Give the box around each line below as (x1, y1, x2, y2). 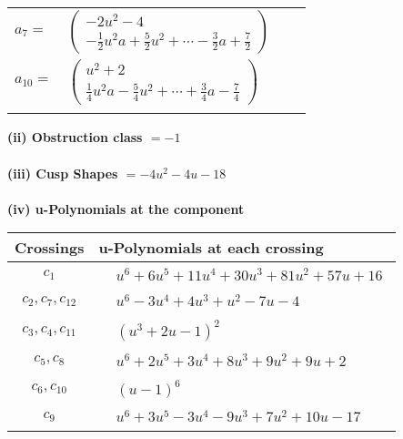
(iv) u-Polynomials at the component (7, 199, 245, 218)
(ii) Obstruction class (7, 128, 143, 147)
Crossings (15, 237, 85, 259)
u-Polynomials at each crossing (98, 237, 324, 259)
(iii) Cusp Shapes (7, 163, 118, 182)
